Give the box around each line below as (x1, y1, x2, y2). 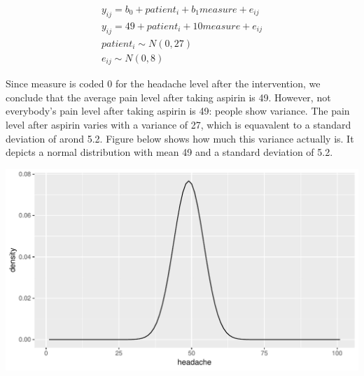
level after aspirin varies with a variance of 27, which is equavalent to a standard (6, 117, 351, 131)
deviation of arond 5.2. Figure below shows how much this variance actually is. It (6, 131, 354, 145)
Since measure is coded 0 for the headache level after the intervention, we (6, 76, 321, 91)
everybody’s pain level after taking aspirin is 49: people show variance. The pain (6, 103, 350, 118)
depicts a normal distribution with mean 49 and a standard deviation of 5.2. (6, 145, 333, 159)
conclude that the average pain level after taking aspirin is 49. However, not (6, 89, 331, 104)
